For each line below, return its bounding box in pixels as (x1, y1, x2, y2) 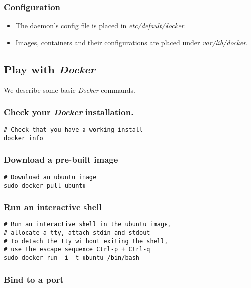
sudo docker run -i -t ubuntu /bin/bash (4, 254, 140, 262)
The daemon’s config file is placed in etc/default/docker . (15, 20, 186, 31)
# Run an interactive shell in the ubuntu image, (4, 221, 171, 228)
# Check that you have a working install (4, 126, 143, 134)
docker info (4, 135, 43, 142)
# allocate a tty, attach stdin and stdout (4, 229, 150, 237)
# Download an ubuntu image (4, 173, 97, 181)
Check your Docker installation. (4, 106, 134, 118)
